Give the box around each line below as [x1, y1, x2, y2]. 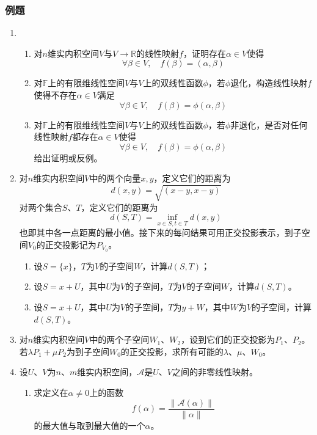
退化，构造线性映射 [230, 76, 308, 89]
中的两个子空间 [89, 333, 150, 346]
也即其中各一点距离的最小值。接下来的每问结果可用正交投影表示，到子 [19, 226, 302, 239]
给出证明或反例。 [34, 151, 103, 164]
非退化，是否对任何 [230, 118, 308, 131]
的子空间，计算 [252, 300, 312, 313]
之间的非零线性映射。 [172, 365, 258, 378]
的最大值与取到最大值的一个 [34, 419, 145, 431]
